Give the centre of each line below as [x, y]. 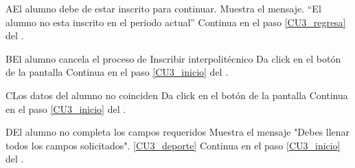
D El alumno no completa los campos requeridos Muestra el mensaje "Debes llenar [178, 132]
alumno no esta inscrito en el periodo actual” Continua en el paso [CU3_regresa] [176, 22]
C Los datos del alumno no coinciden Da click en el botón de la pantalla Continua [177, 95]
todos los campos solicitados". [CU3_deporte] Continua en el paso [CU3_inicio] [173, 145]
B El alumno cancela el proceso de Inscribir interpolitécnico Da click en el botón [173, 58]
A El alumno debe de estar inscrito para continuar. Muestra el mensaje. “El [163, 8]
